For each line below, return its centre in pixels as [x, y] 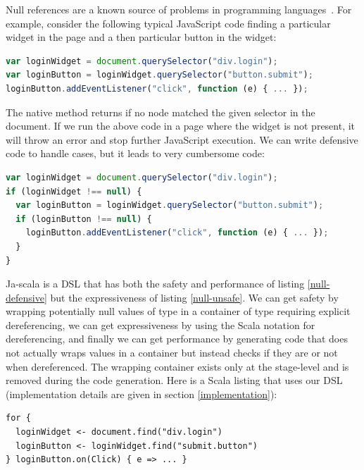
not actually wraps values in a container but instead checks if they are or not [172, 353]
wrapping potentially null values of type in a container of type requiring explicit [178, 311]
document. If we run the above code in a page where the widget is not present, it [181, 126]
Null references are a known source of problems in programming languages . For [179, 9]
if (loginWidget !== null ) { [74, 191]
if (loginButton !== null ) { [84, 219]
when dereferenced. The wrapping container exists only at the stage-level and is [177, 366]
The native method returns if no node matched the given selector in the [161, 112]
